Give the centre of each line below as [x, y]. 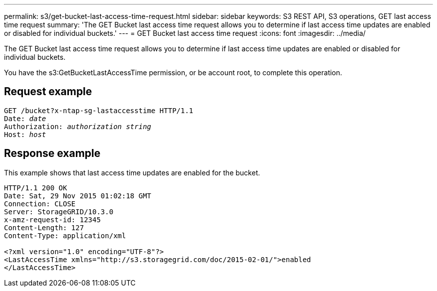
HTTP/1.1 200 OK [36, 188]
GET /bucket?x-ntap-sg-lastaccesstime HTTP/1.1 [99, 110]
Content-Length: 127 [44, 227]
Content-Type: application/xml [65, 235]
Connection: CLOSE [40, 204]
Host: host [25, 134]
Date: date [25, 118]
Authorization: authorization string [78, 126]
